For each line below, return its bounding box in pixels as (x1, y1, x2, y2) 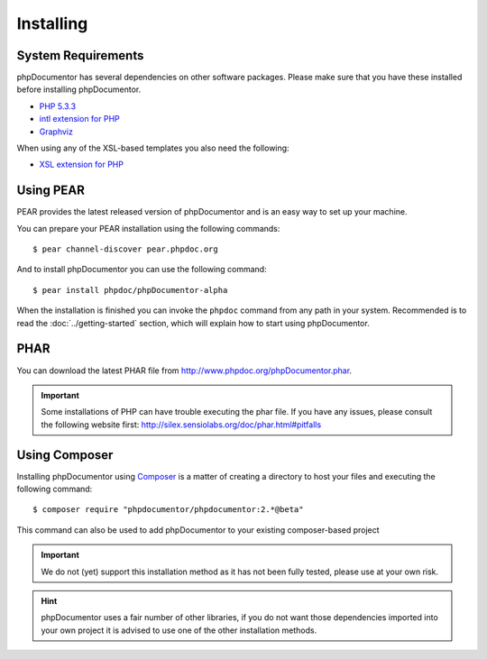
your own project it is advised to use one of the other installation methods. (41, 625, 317, 636)
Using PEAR (16, 183, 85, 198)
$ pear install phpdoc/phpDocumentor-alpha (32, 285, 228, 295)
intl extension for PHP (39, 114, 121, 124)
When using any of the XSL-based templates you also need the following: (16, 142, 289, 153)
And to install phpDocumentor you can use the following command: (16, 264, 267, 275)
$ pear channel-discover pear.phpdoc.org (32, 244, 218, 254)
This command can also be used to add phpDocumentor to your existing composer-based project (16, 524, 380, 535)
